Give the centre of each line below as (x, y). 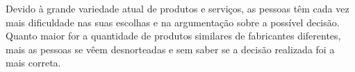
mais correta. (33, 63)
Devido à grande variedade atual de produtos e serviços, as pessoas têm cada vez (177, 8)
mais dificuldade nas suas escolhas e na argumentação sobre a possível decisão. (173, 22)
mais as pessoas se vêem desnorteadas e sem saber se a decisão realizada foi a (170, 49)
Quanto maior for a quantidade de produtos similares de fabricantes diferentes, (173, 36)
